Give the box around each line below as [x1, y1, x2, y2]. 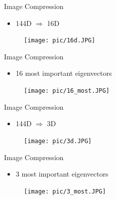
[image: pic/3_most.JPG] [24, 188, 106, 195]
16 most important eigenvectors [15, 68, 112, 78]
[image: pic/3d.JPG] [24, 137, 92, 145]
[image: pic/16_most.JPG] [24, 87, 110, 95]
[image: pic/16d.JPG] [24, 37, 96, 44]
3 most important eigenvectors [15, 169, 109, 179]
